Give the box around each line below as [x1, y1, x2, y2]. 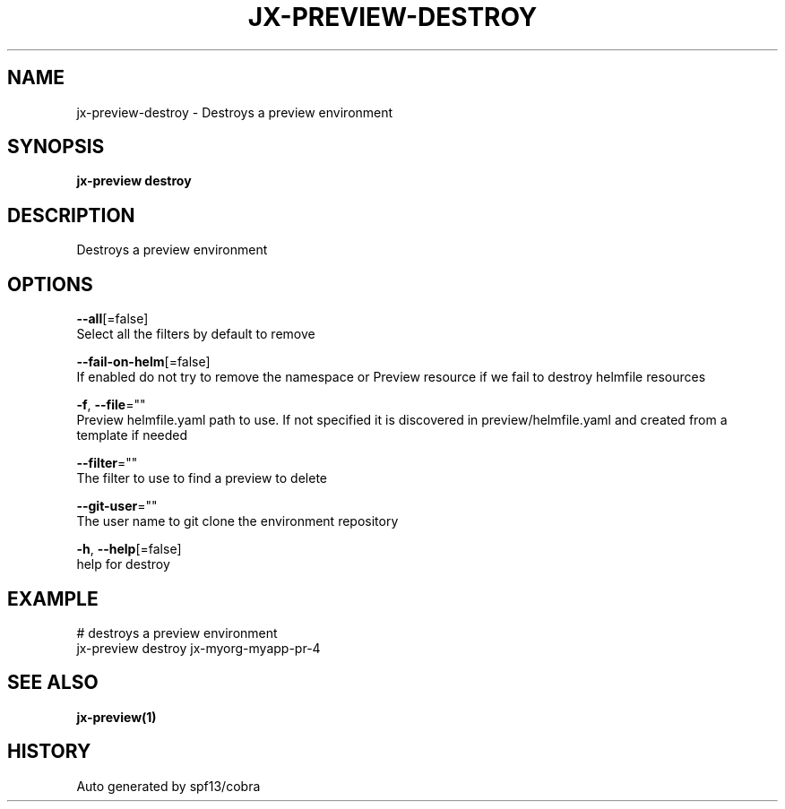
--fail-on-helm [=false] [76, 354, 211, 370]
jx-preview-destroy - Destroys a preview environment [76, 104, 393, 120]
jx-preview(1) [76, 709, 157, 725]
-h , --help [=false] [76, 541, 182, 557]
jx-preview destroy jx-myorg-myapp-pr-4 [76, 640, 321, 656]
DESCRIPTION [7, 203, 135, 227]
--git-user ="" [76, 498, 158, 514]
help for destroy [76, 556, 170, 572]
